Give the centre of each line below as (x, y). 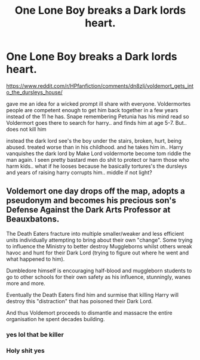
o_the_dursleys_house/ (34, 92)
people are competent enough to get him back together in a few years (92, 110)
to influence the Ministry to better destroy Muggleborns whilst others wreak (99, 246)
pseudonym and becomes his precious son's (91, 201)
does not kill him (26, 129)
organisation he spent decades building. (56, 319)
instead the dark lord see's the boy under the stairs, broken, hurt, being (94, 140)
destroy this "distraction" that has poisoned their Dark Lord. (80, 301)
